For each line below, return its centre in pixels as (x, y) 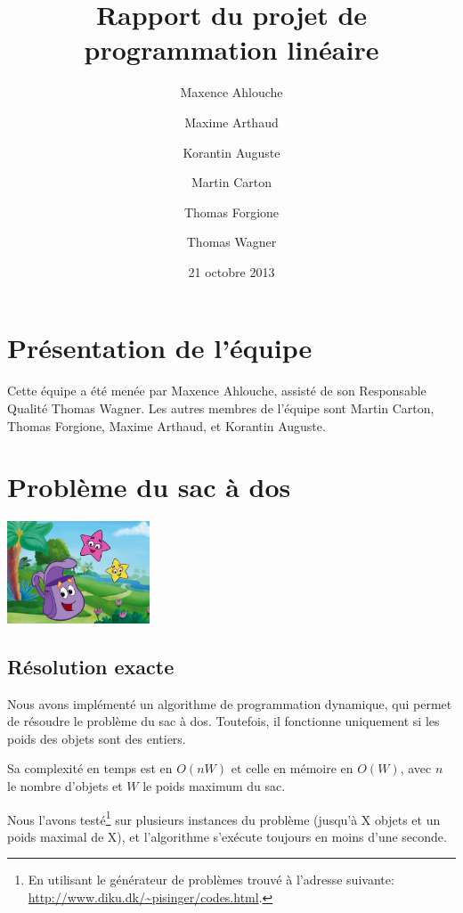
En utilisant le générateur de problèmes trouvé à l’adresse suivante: (211, 880)
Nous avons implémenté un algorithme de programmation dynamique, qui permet (230, 703)
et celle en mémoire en (292, 768)
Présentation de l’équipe (160, 348)
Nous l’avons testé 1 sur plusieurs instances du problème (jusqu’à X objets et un (224, 818)
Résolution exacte (91, 666)
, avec (416, 768)
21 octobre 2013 (231, 271)
